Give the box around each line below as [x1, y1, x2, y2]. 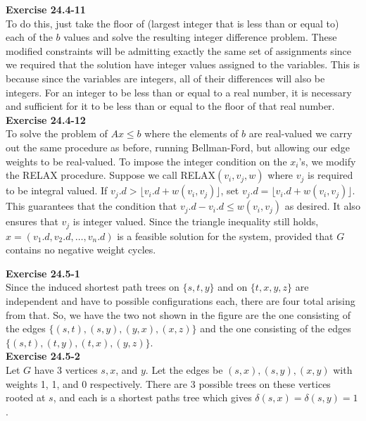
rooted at [6, 390, 46, 405]
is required [308, 168, 353, 182]
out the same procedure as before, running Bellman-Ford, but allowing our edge [6, 139, 350, 154]
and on [217, 279, 248, 294]
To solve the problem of [6, 126, 108, 141]
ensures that [6, 214, 58, 229]
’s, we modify [298, 153, 356, 168]
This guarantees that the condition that [6, 199, 177, 213]
